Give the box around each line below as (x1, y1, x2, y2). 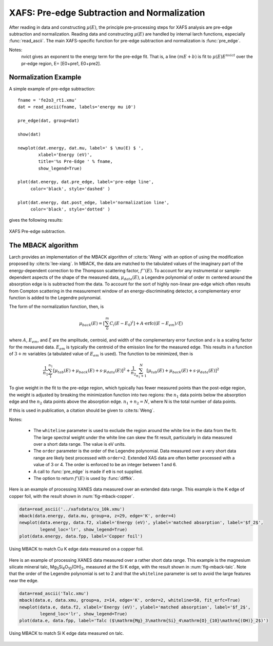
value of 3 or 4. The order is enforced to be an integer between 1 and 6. (33, 462, 177, 468)
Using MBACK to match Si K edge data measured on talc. (9, 630, 124, 636)
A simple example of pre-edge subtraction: (9, 86, 96, 92)
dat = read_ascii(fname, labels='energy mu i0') (18, 104, 136, 110)
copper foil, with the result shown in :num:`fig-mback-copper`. (9, 493, 135, 499)
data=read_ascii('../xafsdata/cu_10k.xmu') (19, 506, 125, 512)
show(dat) (18, 132, 41, 137)
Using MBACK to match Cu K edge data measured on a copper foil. (9, 546, 144, 552)
